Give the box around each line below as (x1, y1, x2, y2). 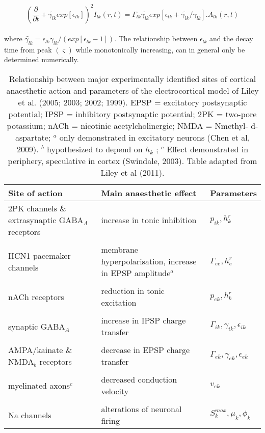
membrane (101, 243, 138, 256)
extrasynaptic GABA (8, 214, 84, 226)
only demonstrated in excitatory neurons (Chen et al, (59, 131, 250, 144)
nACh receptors (8, 290, 64, 303)
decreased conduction (101, 373, 177, 386)
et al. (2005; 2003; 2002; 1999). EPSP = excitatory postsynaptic (18, 96, 247, 109)
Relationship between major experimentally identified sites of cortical (9, 73, 256, 85)
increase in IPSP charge (101, 314, 186, 327)
